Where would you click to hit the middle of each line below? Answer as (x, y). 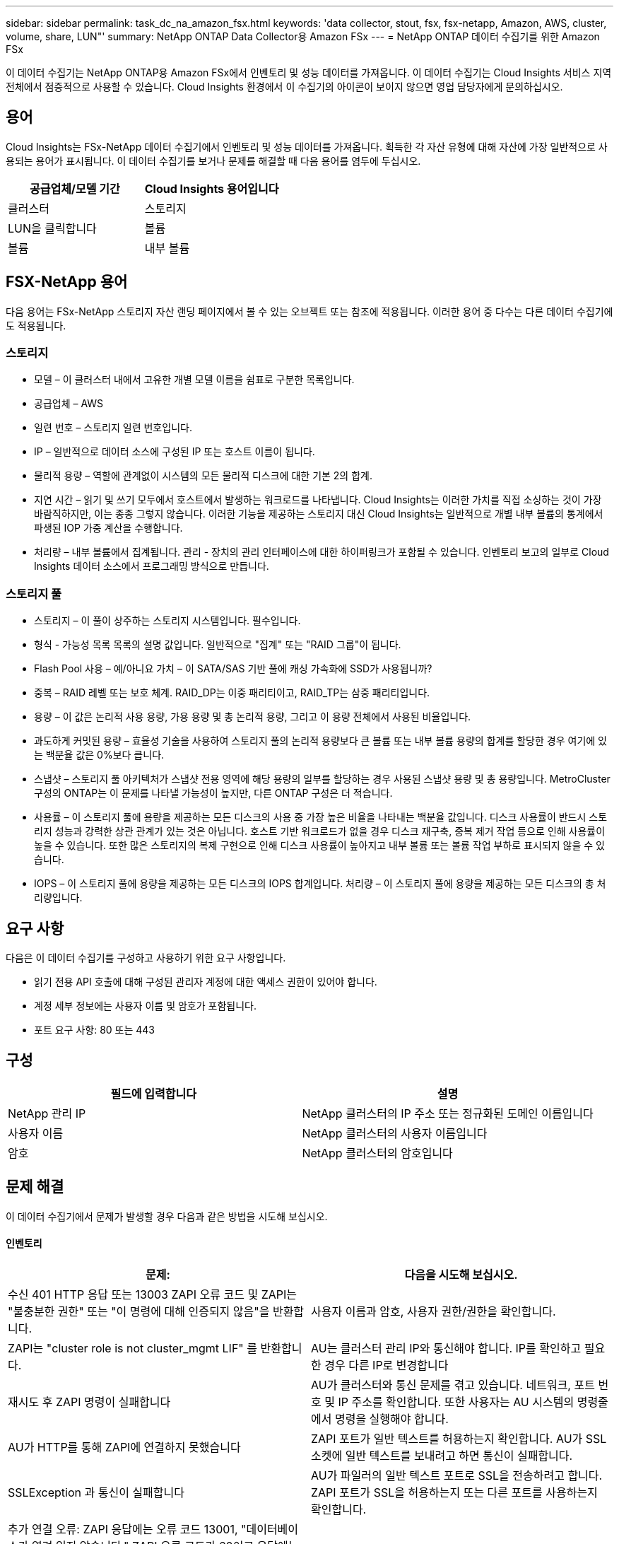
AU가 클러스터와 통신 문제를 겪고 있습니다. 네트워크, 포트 (453, 1385)
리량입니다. (58, 898)
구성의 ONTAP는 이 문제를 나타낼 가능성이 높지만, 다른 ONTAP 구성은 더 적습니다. (213, 793)
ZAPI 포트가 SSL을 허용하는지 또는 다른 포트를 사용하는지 (454, 1492)
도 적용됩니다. (36, 325)
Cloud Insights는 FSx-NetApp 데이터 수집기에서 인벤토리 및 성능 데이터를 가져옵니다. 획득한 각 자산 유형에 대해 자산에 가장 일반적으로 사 (307, 146)
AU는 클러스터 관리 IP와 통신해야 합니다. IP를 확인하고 (446, 1348)
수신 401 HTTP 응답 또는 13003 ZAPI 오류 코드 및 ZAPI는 (153, 1294)
